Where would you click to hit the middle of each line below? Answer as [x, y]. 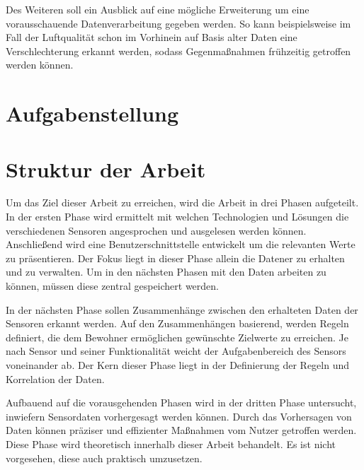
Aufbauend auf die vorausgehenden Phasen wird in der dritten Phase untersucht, [181, 403]
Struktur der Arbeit [106, 169]
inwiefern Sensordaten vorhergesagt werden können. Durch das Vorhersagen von [179, 416]
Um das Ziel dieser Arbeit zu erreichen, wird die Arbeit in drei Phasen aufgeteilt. [182, 202]
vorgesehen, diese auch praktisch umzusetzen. [104, 458]
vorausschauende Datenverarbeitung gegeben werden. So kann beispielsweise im [178, 23]
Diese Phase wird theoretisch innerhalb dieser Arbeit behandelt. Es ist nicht [171, 443]
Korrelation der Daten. [55, 378]
